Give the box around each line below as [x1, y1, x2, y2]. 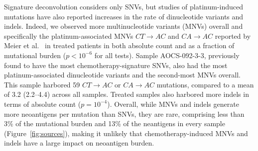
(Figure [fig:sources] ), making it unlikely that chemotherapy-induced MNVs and [4, 128, 248, 138]
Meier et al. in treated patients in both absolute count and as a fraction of [4, 40, 235, 51]
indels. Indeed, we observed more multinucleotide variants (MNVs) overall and [4, 21, 243, 31]
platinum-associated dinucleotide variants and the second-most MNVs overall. [4, 70, 241, 80]
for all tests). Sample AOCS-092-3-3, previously [94, 50, 240, 60]
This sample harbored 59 [4, 79, 80, 89]
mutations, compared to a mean [156, 79, 254, 89]
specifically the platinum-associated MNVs [4, 30, 133, 41]
